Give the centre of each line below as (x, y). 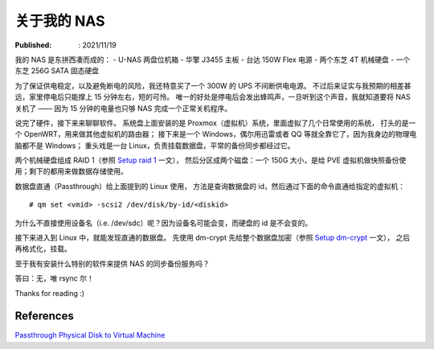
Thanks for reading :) (49, 293)
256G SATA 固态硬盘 (65, 71)
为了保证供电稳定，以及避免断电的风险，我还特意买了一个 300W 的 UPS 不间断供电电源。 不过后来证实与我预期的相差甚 (213, 85)
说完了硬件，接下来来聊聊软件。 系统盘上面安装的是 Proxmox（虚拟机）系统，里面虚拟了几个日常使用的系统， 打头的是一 (215, 123)
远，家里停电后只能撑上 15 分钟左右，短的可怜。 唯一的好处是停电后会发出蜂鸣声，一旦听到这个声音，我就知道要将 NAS (213, 97)
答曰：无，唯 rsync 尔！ (54, 278)
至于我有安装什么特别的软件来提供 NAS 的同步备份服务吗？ (113, 263)
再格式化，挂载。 (43, 248)
